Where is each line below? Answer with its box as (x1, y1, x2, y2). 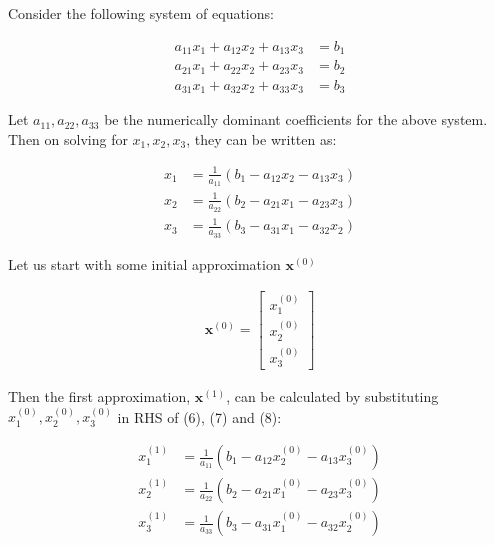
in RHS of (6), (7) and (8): (117, 406, 282, 427)
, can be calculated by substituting (226, 386, 439, 407)
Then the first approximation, (8, 386, 191, 407)
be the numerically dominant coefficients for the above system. (104, 109, 488, 130)
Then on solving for (8, 128, 128, 149)
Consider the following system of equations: (8, 3, 274, 23)
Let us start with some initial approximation (8, 253, 281, 274)
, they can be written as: (186, 128, 337, 149)
